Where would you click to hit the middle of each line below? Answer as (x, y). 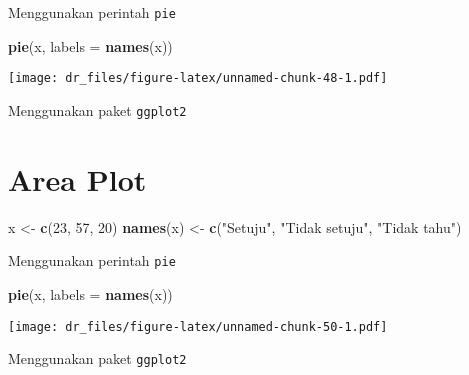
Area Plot (77, 178)
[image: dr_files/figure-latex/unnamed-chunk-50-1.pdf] (198, 326)
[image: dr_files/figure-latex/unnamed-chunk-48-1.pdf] (198, 78)
